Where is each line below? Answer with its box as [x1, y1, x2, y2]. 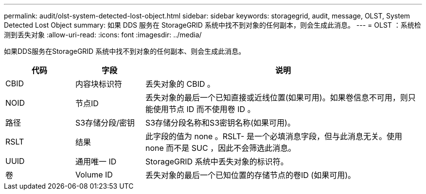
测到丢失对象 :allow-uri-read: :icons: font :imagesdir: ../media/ [4, 31, 202, 39]
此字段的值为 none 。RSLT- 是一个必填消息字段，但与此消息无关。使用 [145, 131, 402, 141]
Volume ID [75, 170, 113, 179]
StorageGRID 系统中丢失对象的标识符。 [145, 157, 288, 166]
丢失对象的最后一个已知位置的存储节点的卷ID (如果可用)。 [145, 170, 355, 180]
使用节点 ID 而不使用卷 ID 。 [153, 104, 255, 114]
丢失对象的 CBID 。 [145, 79, 215, 89]
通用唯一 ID [75, 157, 117, 166]
